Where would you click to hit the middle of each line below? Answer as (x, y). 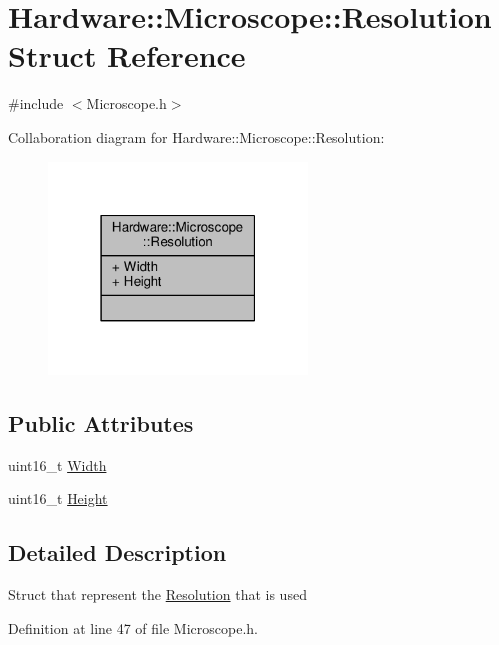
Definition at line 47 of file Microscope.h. (133, 627)
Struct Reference (127, 55)
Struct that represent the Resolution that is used (157, 594)
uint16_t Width (57, 464)
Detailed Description (117, 552)
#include (36, 103)
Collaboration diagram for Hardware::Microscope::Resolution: (196, 136)
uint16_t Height (58, 498)
